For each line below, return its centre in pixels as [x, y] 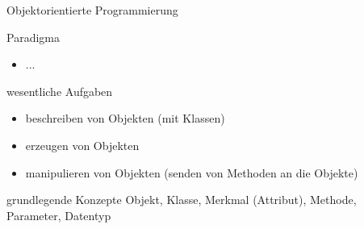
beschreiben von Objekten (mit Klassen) [125, 118]
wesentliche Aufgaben [60, 91]
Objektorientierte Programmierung [92, 10]
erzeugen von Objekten [82, 145]
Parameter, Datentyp [59, 215]
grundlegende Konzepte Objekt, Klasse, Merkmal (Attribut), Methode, [182, 200]
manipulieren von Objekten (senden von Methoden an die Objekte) [192, 172]
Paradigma [33, 37]
